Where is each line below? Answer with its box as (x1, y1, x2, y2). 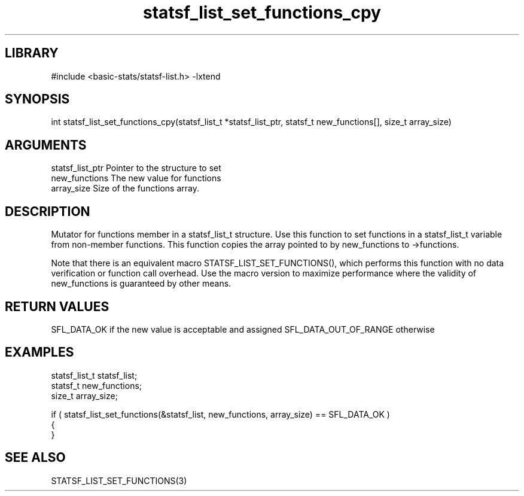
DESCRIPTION (5, 203, 90, 219)
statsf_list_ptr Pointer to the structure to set (51, 163, 221, 174)
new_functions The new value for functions (51, 173, 221, 184)
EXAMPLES (5, 345, 74, 360)
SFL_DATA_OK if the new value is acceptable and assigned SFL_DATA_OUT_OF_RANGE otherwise (51, 324, 435, 334)
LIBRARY (5, 45, 59, 61)
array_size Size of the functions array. (51, 183, 199, 194)
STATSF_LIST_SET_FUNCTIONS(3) (51, 475, 187, 486)
